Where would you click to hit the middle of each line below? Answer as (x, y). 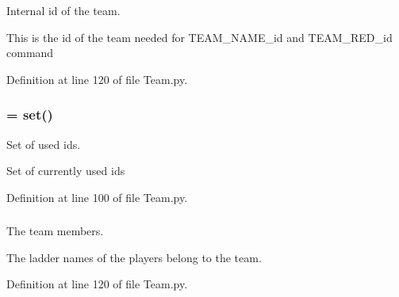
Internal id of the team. (63, 10)
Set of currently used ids (66, 171)
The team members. (55, 231)
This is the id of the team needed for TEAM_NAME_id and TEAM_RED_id (199, 37)
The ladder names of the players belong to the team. (134, 257)
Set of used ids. (44, 144)
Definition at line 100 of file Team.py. (97, 197)
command (30, 53)
